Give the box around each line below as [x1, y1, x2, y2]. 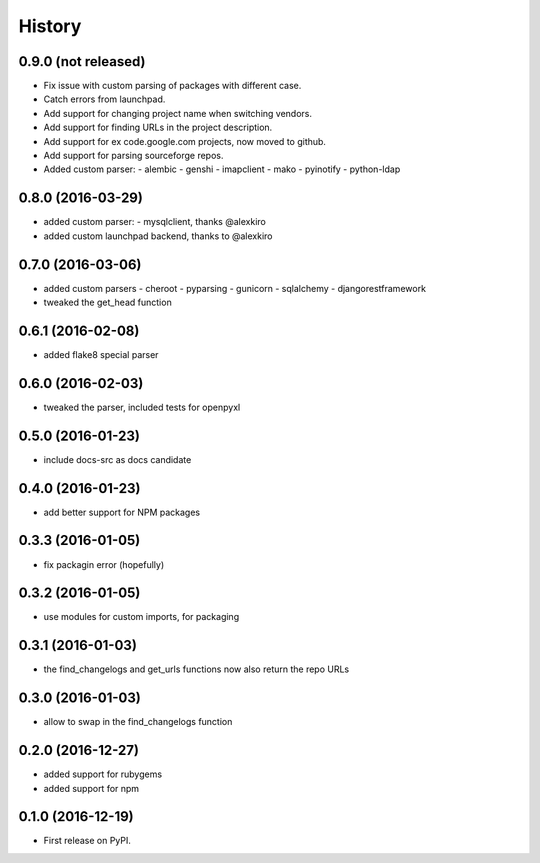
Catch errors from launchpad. [43, 93, 166, 105]
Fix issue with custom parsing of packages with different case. [43, 80, 302, 92]
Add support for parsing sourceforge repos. [43, 150, 224, 162]
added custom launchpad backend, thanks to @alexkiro [43, 230, 274, 242]
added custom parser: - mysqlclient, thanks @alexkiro [43, 216, 267, 228]
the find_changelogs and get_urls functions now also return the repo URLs [43, 663, 350, 675]
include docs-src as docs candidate [43, 453, 192, 465]
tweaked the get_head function [43, 296, 172, 308]
